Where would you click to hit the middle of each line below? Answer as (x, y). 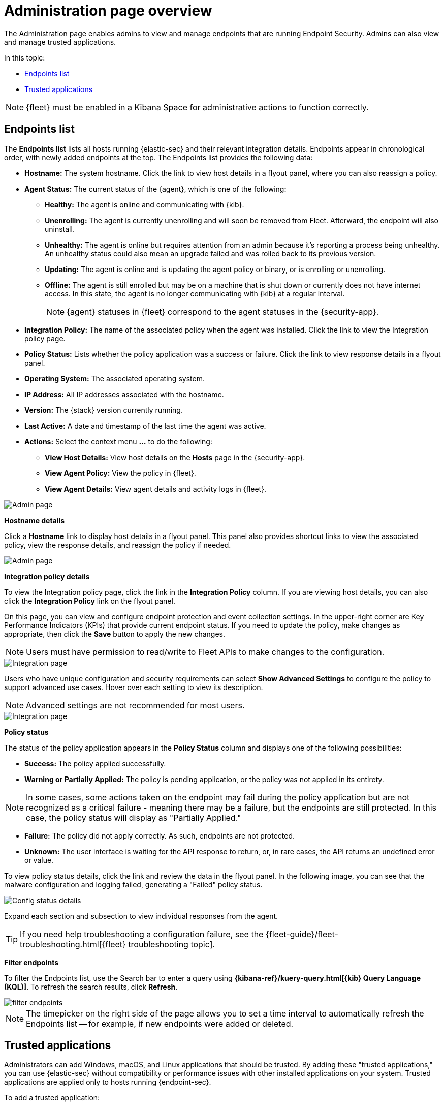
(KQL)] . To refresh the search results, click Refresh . (91, 987)
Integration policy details (47, 576)
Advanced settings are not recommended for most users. (135, 705)
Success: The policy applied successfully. (95, 763)
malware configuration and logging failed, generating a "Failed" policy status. (133, 884)
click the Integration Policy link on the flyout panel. (90, 601)
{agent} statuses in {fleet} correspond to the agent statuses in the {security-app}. (223, 311)
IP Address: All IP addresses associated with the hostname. (124, 394)
